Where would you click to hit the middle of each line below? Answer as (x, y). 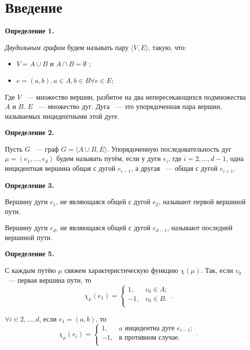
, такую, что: (167, 47)
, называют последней (200, 228)
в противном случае (148, 338)
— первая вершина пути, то (50, 280)
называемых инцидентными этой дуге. (62, 116)
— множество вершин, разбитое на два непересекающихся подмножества (136, 96)
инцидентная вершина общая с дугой (60, 168)
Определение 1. (30, 31)
